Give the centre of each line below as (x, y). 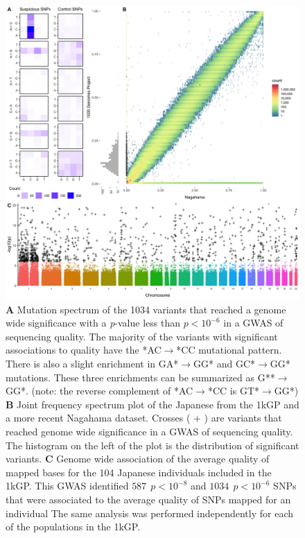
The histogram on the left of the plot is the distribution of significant (152, 445)
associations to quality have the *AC (84, 350)
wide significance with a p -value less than (93, 323)
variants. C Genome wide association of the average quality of (138, 459)
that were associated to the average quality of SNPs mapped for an (148, 499)
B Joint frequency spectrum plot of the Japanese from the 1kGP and (152, 404)
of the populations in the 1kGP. (73, 527)
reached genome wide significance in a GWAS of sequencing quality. (149, 431)
